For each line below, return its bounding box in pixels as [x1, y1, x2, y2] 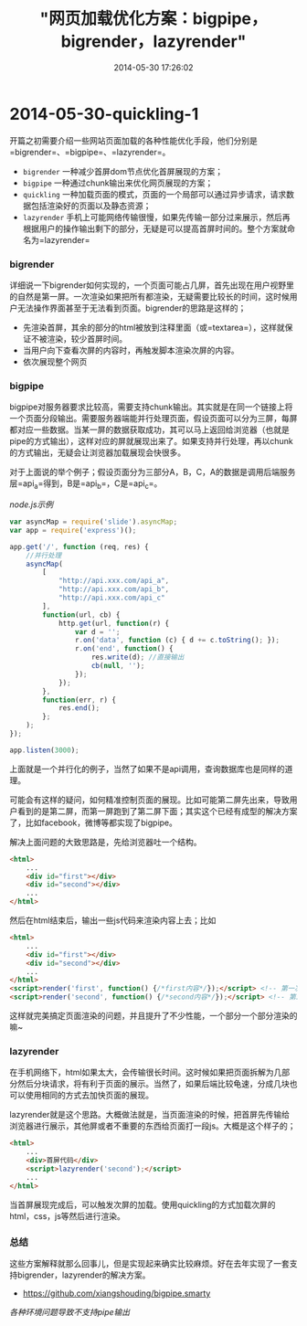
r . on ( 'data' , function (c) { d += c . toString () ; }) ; [74, 636, 281, 645]
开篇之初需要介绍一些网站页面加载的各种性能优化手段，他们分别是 [9, 134, 258, 146]
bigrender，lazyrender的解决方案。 [16, 1269, 151, 1280]
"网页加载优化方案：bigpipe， [39, 8, 268, 29]
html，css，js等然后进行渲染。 [9, 1210, 126, 1221]
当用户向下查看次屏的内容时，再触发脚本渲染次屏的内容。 [22, 345, 239, 355]
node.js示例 [9, 499, 54, 510]
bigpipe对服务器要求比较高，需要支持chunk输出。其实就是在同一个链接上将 [9, 401, 293, 412]
